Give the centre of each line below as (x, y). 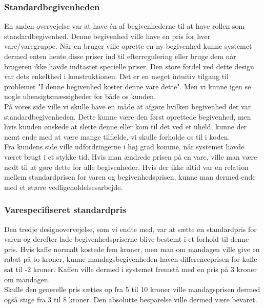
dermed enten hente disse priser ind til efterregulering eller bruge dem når (120, 56)
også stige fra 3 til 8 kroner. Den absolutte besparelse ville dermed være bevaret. (131, 299)
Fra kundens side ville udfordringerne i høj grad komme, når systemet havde (124, 147)
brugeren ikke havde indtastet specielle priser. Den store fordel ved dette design (129, 66)
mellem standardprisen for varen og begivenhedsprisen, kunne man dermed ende (130, 177)
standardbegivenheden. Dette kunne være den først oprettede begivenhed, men (128, 116)
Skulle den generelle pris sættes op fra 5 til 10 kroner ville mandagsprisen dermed (132, 289)
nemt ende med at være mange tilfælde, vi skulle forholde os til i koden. (117, 136)
